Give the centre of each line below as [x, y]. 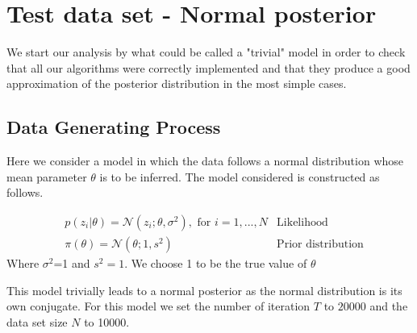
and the [389, 306]
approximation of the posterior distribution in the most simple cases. [177, 83]
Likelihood [302, 222]
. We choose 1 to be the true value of [216, 262]
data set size [37, 321]
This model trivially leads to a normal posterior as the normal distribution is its [204, 290]
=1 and [72, 262]
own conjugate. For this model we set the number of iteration [158, 306]
